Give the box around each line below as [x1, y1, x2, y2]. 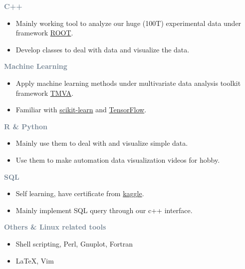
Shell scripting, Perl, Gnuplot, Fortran [15, 238, 133, 249]
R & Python [4, 121, 48, 131]
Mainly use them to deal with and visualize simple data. [15, 138, 188, 148]
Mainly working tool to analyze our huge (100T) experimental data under [15, 17, 242, 28]
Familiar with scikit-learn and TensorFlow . [15, 104, 147, 115]
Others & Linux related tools [4, 222, 106, 232]
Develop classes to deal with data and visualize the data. [15, 44, 190, 54]
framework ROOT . [15, 27, 73, 38]
